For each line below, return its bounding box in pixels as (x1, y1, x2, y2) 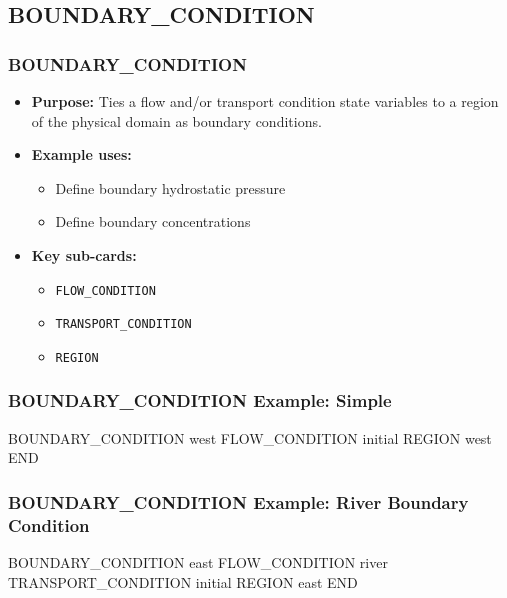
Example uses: (31, 144, 132, 165)
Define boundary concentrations (55, 211, 251, 232)
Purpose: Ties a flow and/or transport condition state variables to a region (31, 91, 499, 111)
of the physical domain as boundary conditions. (31, 110, 322, 131)
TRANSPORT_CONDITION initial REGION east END (8, 571, 358, 592)
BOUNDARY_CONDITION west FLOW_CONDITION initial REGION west (8, 427, 492, 448)
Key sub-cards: (31, 244, 137, 265)
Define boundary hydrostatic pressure (55, 177, 286, 198)
